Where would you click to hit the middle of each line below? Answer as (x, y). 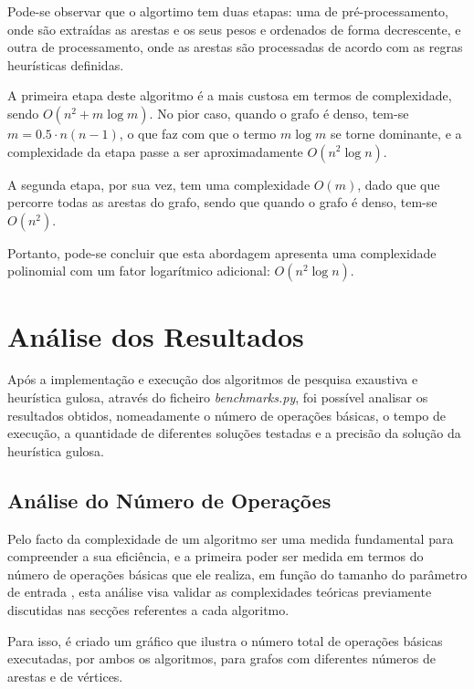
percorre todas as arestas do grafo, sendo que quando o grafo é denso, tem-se (222, 202)
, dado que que (399, 184)
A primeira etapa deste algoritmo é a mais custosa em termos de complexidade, (230, 95)
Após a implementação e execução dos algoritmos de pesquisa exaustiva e (213, 379)
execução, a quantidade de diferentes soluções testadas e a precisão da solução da (234, 433)
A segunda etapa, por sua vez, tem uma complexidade (159, 184)
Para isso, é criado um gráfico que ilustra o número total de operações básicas (225, 640)
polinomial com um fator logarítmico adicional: (139, 271)
